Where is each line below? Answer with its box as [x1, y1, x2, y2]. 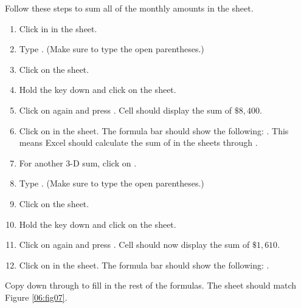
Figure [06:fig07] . [5, 290, 67, 303]
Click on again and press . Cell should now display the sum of [19, 238, 250, 251]
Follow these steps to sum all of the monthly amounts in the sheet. [5, 2, 254, 14]
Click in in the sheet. [19, 22, 97, 35]
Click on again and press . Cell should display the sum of [19, 103, 232, 116]
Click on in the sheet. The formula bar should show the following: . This [19, 124, 289, 137]
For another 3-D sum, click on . [19, 156, 137, 169]
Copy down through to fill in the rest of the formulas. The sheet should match [5, 279, 297, 292]
